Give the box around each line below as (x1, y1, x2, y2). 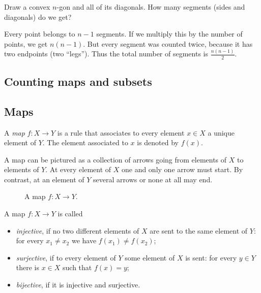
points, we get (4, 38, 48, 49)
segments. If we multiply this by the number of (96, 28, 243, 39)
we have (71, 235, 97, 246)
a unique (208, 127, 235, 138)
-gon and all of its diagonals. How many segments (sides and (56, 2, 245, 12)
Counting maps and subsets (4, 73, 152, 89)
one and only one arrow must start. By (121, 164, 243, 175)
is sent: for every (185, 252, 237, 263)
